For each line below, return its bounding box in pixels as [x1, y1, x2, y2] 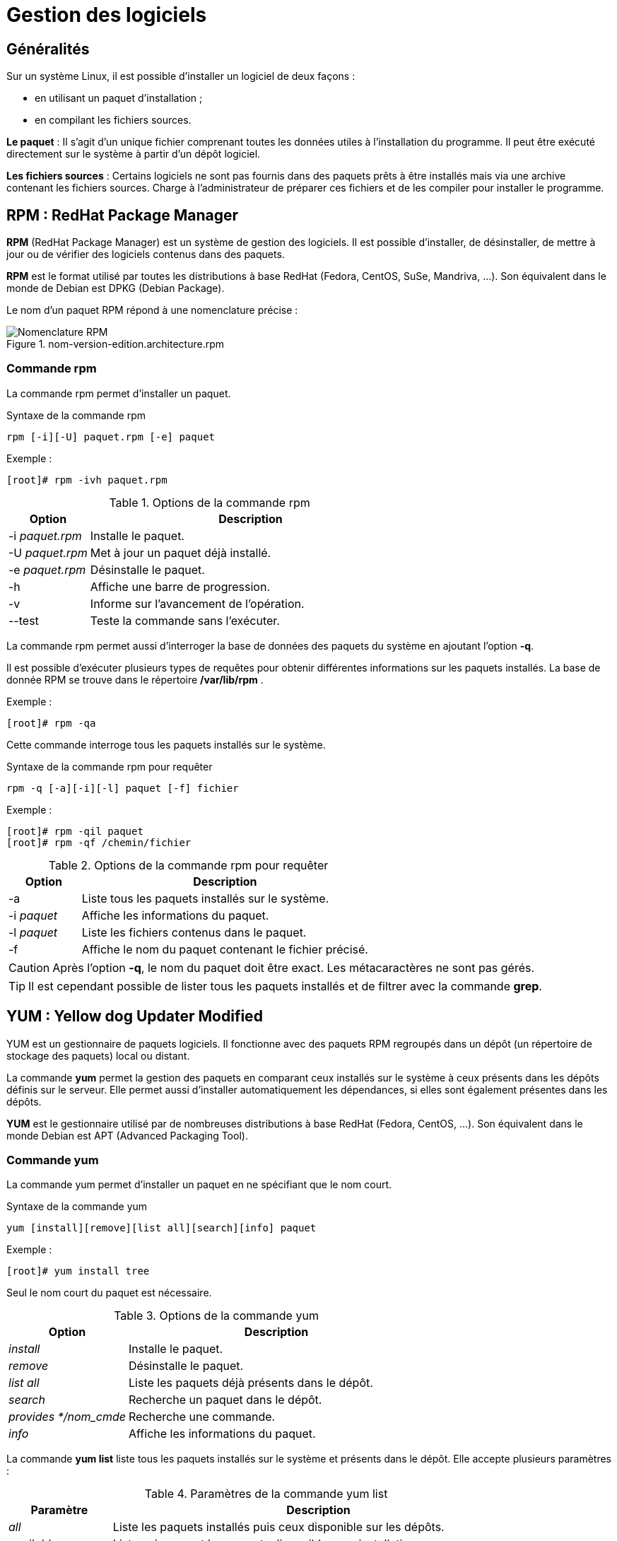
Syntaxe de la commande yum [6, 1200, 148, 1213]
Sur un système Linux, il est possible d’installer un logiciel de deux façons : [6, 70, 355, 83]
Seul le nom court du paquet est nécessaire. [6, 1287, 212, 1299]
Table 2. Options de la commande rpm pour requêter [48, 857, 329, 872]
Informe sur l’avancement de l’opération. [90, 596, 305, 611]
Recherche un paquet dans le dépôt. [129, 1393, 322, 1407]
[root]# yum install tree [6, 1265, 150, 1277]
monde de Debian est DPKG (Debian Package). [6, 282, 225, 295]
